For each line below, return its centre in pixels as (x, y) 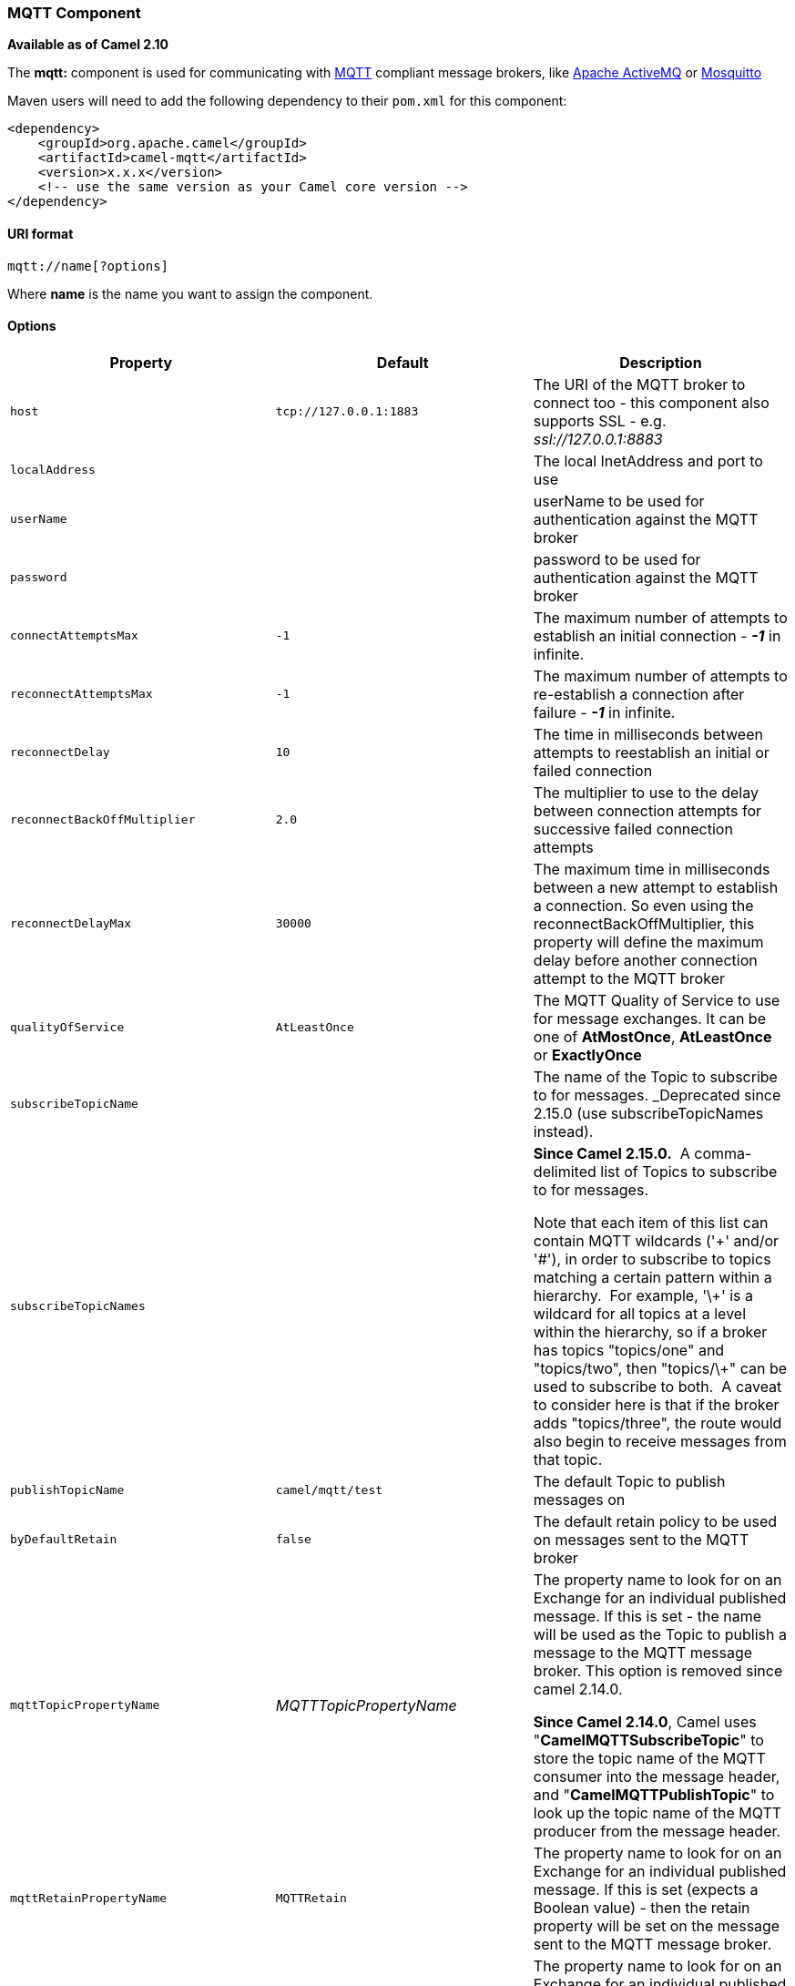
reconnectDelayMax (71, 924)
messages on (579, 1499)
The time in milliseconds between (648, 734)
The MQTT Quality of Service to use (657, 1000)
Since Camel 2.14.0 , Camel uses (645, 1721)
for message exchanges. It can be (649, 1018)
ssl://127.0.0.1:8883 (598, 439)
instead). (563, 1131)
